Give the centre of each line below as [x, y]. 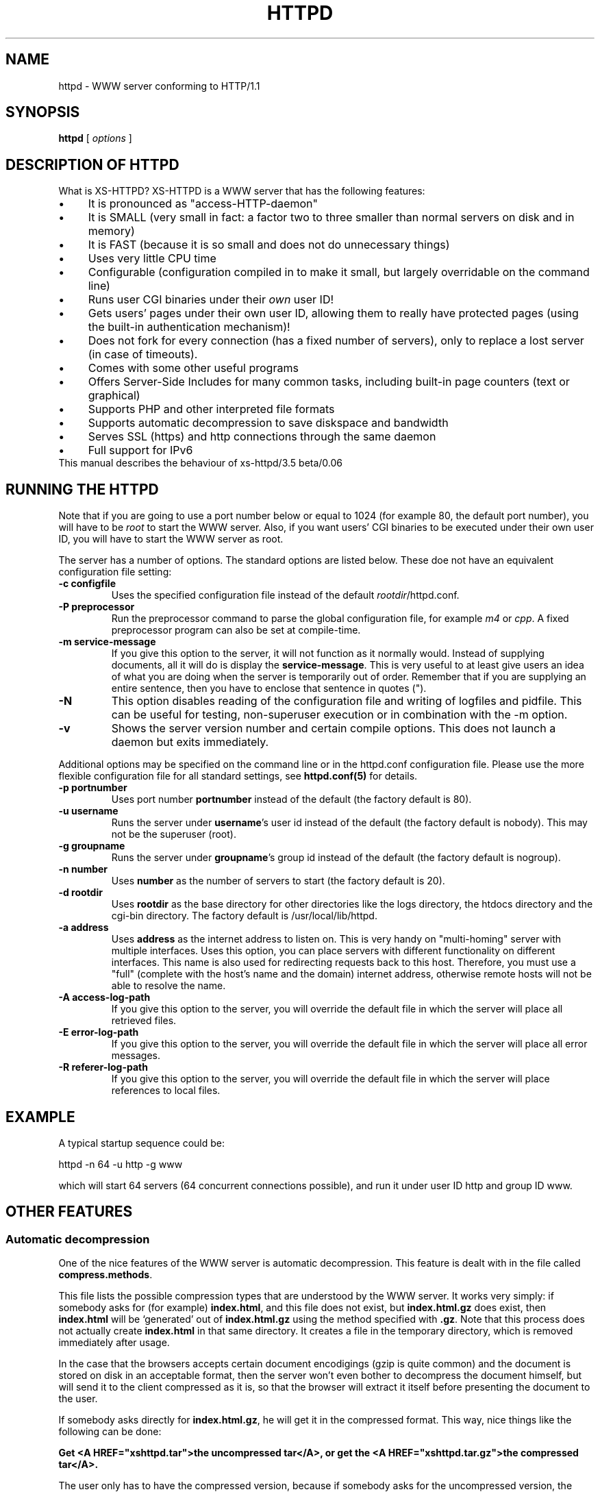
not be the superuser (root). [174, 834]
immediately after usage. [114, 1343]
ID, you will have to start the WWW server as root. [171, 539]
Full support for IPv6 [140, 450]
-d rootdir [80, 893]
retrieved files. [144, 1021]
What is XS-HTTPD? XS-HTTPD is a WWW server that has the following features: [242, 191]
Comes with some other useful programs [193, 368]
